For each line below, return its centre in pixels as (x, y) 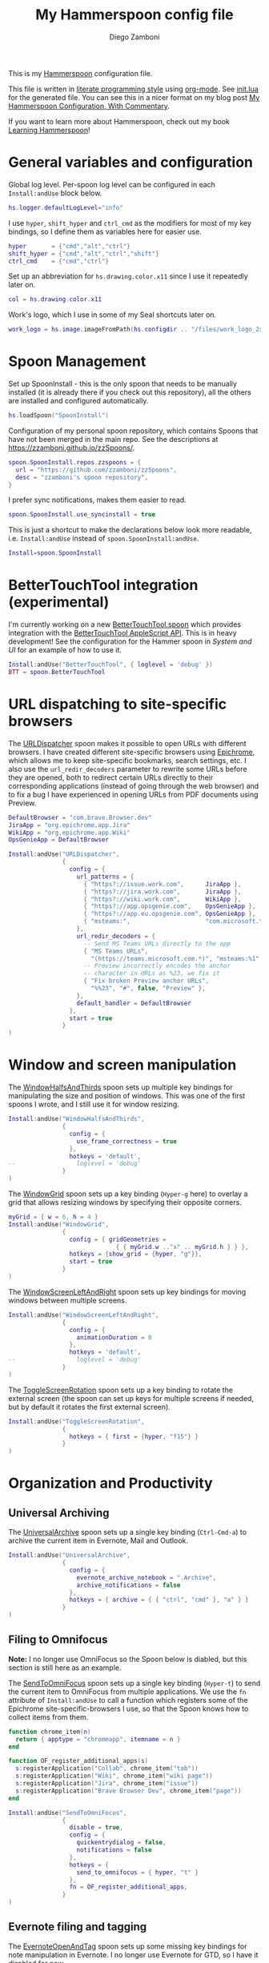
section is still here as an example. (65, 1668)
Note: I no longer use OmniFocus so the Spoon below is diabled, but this (128, 1659)
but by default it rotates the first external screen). (89, 1407)
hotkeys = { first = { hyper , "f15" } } (134, 1436)
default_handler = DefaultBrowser (134, 1003)
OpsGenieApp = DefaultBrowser (59, 840)
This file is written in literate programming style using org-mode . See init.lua (133, 89)
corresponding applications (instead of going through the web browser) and (134, 785)
